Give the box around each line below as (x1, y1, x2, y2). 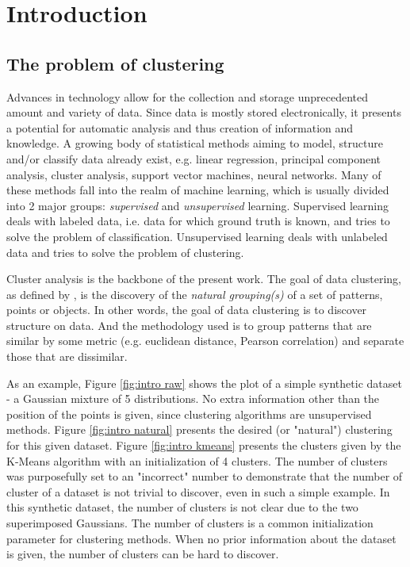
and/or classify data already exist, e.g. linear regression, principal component (6, 150, 381, 167)
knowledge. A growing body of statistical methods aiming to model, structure (6, 135, 383, 151)
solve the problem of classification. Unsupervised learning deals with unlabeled (6, 228, 388, 244)
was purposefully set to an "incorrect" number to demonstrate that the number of (6, 468, 403, 485)
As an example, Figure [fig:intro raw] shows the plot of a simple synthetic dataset (6, 374, 402, 391)
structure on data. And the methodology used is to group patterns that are (6, 316, 372, 333)
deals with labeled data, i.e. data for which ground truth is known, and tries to (6, 213, 390, 229)
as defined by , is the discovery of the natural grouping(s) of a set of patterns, (6, 285, 383, 302)
